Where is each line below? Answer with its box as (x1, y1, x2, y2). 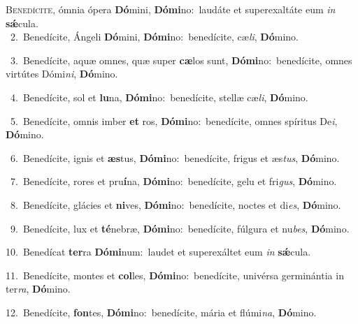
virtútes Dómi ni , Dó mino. (6, 66, 118, 81)
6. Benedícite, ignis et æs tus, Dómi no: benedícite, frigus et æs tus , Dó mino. (10, 150, 340, 165)
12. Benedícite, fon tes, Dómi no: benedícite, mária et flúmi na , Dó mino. (6, 304, 317, 319)
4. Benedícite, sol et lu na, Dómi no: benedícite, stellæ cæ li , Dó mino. (10, 89, 308, 104)
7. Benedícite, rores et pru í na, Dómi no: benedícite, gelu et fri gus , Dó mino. (10, 174, 337, 189)
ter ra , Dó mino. (6, 281, 71, 296)
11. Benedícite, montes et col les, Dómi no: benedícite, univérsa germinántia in (6, 267, 344, 282)
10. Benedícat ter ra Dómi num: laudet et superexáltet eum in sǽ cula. (6, 244, 311, 259)
